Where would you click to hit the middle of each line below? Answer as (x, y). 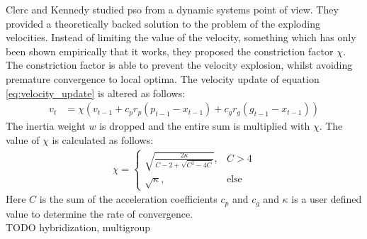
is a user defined (327, 199)
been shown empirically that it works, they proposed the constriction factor (170, 51)
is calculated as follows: (103, 139)
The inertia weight (46, 126)
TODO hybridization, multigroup (78, 227)
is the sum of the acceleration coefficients (128, 199)
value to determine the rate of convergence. (100, 213)
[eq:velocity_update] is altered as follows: (96, 93)
